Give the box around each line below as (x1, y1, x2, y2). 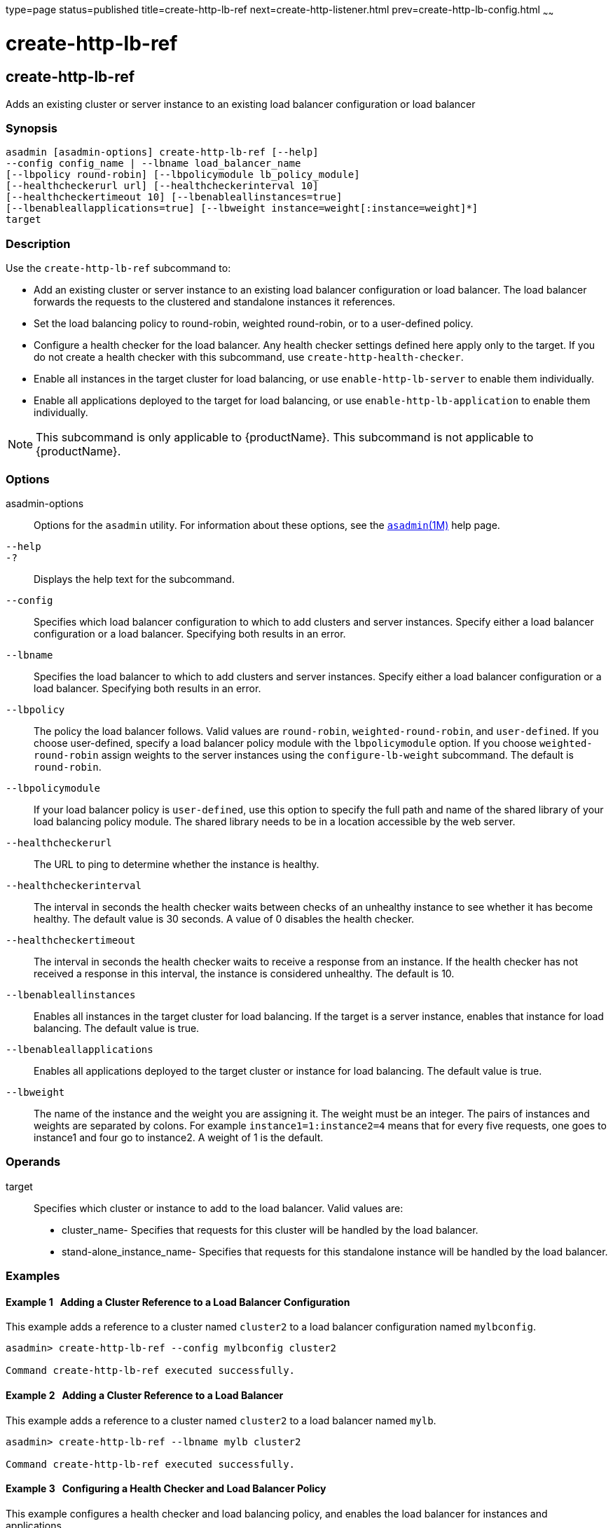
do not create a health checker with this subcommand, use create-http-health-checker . (34, 351, 464, 364)
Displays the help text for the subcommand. (34, 572, 235, 585)
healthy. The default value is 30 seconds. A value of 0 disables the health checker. (34, 912, 415, 925)
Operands (6, 1155, 61, 1169)
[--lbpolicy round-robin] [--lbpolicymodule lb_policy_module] (6, 169, 360, 181)
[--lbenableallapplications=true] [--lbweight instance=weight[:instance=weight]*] (6, 202, 478, 214)
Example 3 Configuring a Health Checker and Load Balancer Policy (6, 1482, 326, 1495)
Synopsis (6, 121, 57, 136)
